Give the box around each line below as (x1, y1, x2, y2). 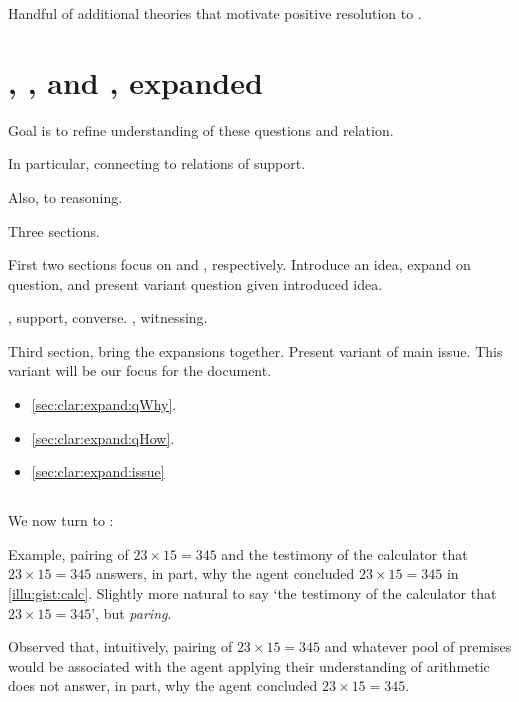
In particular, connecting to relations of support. (8, 153, 306, 174)
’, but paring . (91, 602, 172, 623)
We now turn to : (8, 510, 114, 531)
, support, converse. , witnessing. (8, 307, 208, 328)
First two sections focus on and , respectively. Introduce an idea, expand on (8, 254, 471, 275)
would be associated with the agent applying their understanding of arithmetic (8, 655, 490, 676)
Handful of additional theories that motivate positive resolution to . (8, 3, 422, 23)
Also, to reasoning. (8, 186, 123, 207)
